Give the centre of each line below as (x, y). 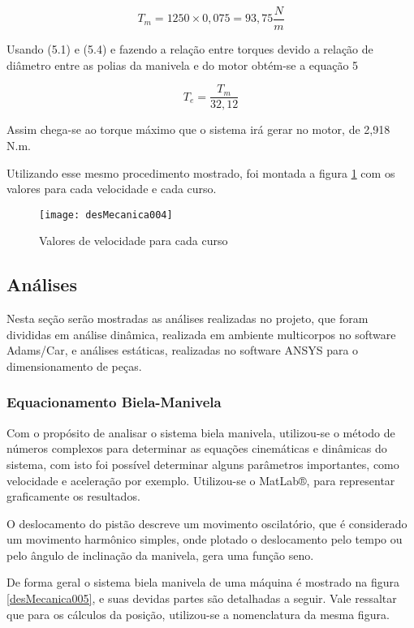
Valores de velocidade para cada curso (134, 241)
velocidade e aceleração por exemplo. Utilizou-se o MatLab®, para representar (201, 480)
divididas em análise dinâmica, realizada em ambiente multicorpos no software (201, 334)
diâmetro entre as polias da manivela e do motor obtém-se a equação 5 (183, 65)
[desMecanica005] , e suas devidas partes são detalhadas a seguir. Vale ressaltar (202, 598)
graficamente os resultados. (73, 496)
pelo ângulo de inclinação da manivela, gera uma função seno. (160, 555)
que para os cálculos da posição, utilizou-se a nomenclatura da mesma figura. (198, 614)
